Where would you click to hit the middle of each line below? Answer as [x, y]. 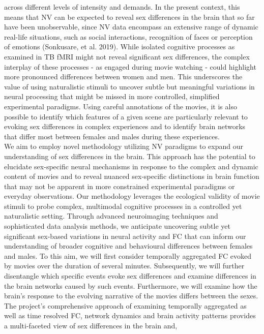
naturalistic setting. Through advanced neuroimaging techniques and [111, 216]
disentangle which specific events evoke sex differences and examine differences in [130, 276]
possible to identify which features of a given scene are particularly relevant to [126, 116]
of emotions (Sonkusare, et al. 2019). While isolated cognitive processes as [120, 47]
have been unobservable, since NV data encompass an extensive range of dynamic [131, 27]
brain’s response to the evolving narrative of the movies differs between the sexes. [131, 296]
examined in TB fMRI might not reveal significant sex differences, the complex [127, 56]
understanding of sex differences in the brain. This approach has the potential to [130, 156]
